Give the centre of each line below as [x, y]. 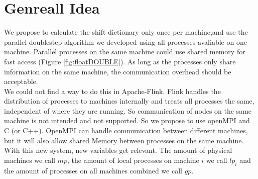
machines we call [30, 160]
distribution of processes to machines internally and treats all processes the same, [129, 101]
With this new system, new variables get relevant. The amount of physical [118, 150]
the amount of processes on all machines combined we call [93, 170]
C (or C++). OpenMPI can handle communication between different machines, [126, 130]
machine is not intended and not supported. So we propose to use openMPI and [127, 120]
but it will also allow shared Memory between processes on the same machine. [124, 140]
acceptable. [21, 81]
